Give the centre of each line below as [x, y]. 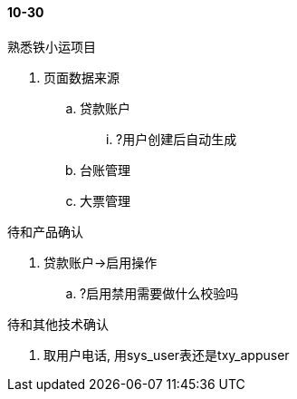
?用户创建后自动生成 [177, 139]
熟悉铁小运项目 [52, 46]
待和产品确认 [45, 231]
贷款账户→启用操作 [101, 262]
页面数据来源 [81, 77]
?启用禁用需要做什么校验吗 [159, 293]
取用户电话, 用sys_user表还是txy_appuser [167, 355]
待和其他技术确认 [58, 324]
